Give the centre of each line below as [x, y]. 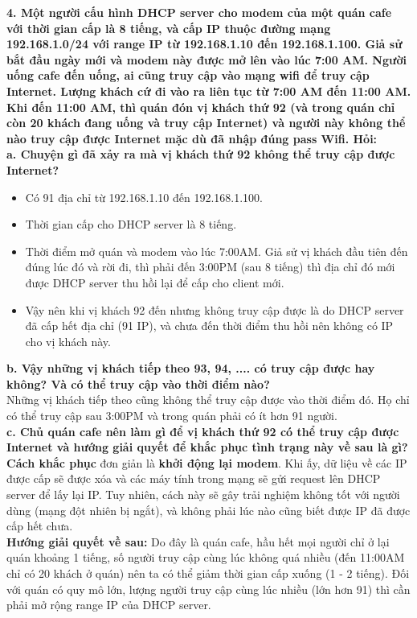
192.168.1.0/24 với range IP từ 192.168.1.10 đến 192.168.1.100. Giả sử [204, 44]
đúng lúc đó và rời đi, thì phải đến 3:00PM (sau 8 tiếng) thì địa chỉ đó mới [210, 267]
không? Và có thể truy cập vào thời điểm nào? [138, 383]
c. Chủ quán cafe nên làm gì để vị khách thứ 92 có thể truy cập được [203, 431]
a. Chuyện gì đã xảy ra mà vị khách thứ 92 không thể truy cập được [201, 154]
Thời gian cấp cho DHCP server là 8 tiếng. [131, 224]
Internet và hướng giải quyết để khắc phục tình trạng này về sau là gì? [207, 447]
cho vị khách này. [68, 341]
